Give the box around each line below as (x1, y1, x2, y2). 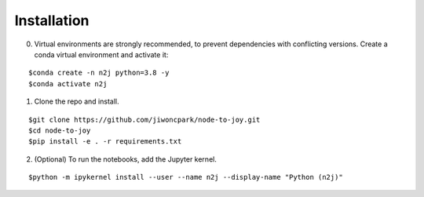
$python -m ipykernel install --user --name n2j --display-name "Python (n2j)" (28, 173, 343, 182)
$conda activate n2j (28, 79, 108, 88)
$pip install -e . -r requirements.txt (28, 137, 182, 146)
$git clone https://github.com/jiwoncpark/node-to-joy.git (28, 115, 261, 124)
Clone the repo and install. (34, 97, 119, 106)
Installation (14, 12, 90, 29)
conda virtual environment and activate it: (34, 49, 169, 59)
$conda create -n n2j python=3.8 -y (28, 68, 170, 78)
